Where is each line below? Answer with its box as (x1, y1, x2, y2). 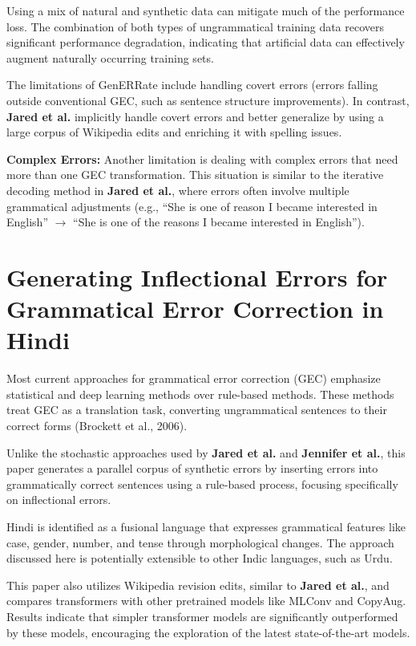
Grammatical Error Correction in (6, 292, 384, 325)
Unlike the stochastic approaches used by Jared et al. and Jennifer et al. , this (6, 444, 406, 461)
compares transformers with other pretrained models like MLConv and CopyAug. (6, 592, 406, 609)
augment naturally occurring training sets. (6, 49, 214, 66)
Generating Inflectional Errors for (6, 260, 388, 293)
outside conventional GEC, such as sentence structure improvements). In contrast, (6, 91, 410, 108)
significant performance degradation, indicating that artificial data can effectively (6, 34, 405, 51)
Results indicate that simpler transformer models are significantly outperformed (6, 607, 398, 624)
